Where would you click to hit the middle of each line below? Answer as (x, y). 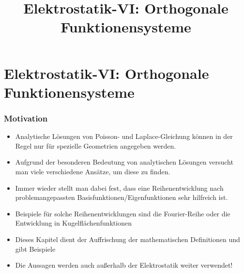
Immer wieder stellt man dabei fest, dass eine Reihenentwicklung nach (119, 188)
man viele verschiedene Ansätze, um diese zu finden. (93, 171)
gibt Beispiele (35, 249)
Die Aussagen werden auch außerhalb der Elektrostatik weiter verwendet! (124, 265)
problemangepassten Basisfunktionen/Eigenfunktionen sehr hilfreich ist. (122, 197)
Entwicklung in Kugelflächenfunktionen (73, 223)
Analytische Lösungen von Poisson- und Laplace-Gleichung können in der (124, 136)
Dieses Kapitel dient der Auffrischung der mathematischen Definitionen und (128, 239)
